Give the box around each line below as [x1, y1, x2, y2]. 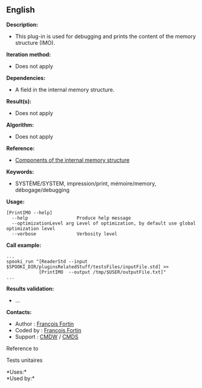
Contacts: [6, 308, 32, 315]
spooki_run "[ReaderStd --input [6, 258, 88, 265]
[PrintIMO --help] [6, 209, 53, 215]
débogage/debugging [15, 186, 70, 193]
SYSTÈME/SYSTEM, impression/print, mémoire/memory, [15, 180, 157, 187]
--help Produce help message [11, 215, 131, 221]
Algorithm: [6, 121, 34, 128]
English [6, 5, 35, 15]
